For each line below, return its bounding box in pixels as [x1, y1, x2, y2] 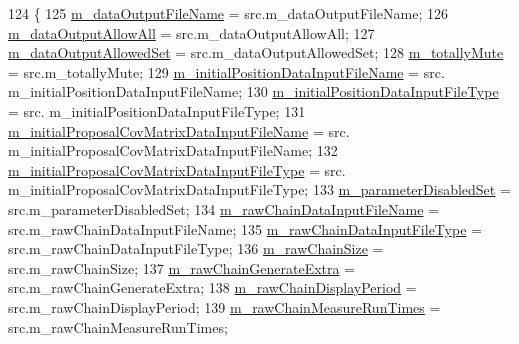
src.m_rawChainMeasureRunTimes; [8, 316, 228, 337]
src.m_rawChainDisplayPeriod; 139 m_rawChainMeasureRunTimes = [8, 296, 441, 317]
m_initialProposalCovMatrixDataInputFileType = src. [8, 159, 346, 180]
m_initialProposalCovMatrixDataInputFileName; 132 [8, 140, 338, 161]
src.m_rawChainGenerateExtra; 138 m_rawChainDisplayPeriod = [8, 277, 417, 298]
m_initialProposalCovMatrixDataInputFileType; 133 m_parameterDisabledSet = [8, 179, 511, 200]
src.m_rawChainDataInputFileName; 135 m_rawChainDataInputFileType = [8, 218, 482, 239]
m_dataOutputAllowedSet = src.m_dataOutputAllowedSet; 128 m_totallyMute [8, 42, 504, 63]
